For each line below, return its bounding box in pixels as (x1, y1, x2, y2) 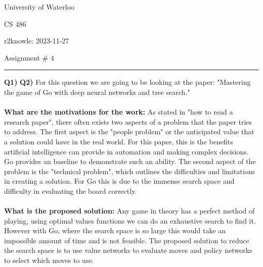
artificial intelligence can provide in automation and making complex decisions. (4, 146, 249, 156)
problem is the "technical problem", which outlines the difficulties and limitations (4, 166, 255, 176)
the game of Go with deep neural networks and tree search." (4, 86, 190, 97)
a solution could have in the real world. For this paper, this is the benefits (4, 136, 233, 146)
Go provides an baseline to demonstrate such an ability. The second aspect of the (4, 156, 256, 167)
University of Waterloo (4, 2, 75, 12)
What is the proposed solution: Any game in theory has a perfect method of (4, 205, 255, 216)
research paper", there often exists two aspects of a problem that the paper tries (4, 116, 252, 127)
